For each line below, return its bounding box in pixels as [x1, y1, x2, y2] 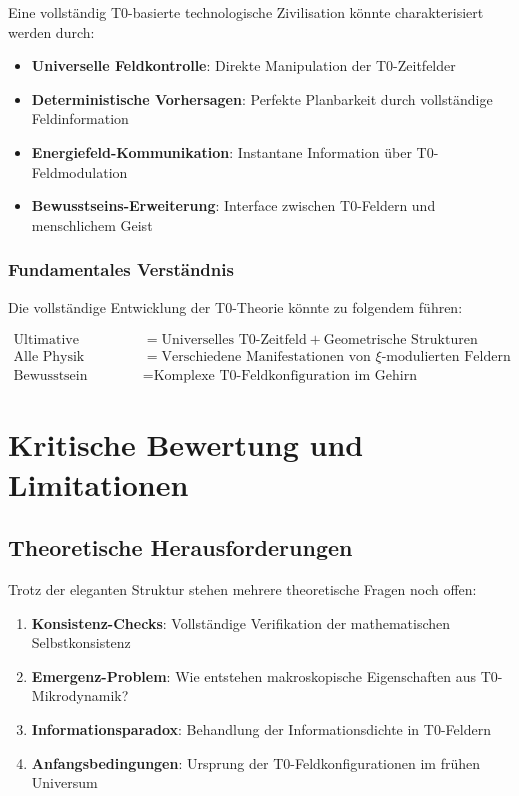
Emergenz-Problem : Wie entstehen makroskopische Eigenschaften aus [31, 665, 476, 686]
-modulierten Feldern [381, 350, 511, 365]
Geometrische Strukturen [323, 333, 478, 348]
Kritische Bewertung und [8, 424, 364, 465]
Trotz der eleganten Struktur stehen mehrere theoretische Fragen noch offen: [8, 579, 477, 600]
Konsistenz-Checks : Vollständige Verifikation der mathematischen [31, 612, 451, 633]
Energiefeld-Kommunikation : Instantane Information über [31, 141, 412, 162]
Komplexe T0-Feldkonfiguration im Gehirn [153, 369, 417, 384]
